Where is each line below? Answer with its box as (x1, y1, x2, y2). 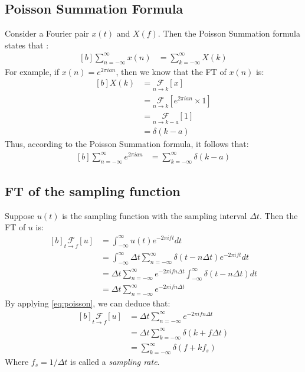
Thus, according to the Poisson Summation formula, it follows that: (5, 138, 249, 150)
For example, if (5, 65, 60, 77)
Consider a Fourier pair (5, 27, 89, 40)
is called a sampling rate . (70, 355, 160, 367)
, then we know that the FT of (116, 65, 227, 77)
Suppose (5, 209, 35, 221)
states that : (5, 38, 49, 51)
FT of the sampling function (5, 181, 181, 200)
